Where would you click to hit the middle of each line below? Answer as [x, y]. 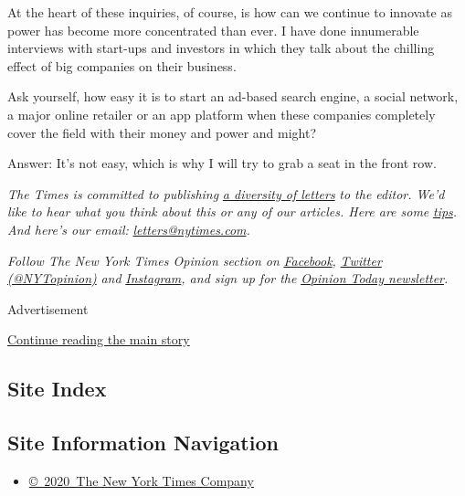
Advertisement [48, 308]
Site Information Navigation [143, 443]
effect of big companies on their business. [122, 65]
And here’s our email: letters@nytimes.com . [129, 229]
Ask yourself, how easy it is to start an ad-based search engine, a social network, [233, 96]
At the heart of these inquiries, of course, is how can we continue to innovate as [230, 12]
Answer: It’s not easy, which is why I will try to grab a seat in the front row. [222, 163]
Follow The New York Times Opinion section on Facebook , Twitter [195, 260]
